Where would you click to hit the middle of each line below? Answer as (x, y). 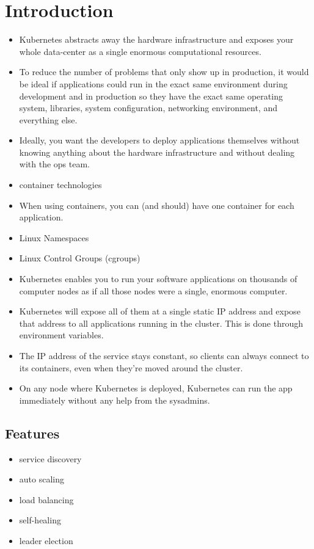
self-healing (40, 520)
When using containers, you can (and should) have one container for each (157, 205)
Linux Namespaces (54, 237)
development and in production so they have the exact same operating (151, 96)
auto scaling (42, 479)
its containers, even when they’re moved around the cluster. (131, 367)
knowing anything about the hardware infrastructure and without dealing (157, 152)
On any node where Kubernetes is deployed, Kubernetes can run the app (156, 388)
